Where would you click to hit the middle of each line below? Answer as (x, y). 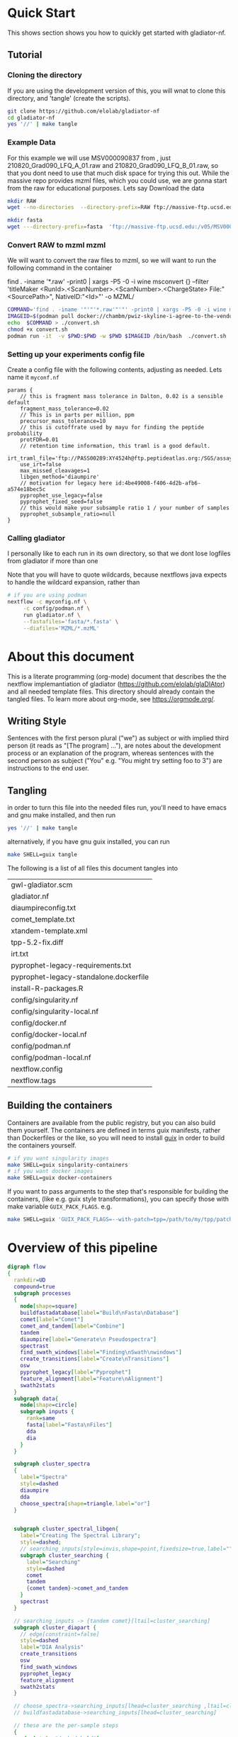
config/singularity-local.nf (55, 1011)
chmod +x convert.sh (38, 329)
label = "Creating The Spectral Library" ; (80, 1536)
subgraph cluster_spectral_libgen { (66, 1529)
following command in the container (60, 268)
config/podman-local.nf (51, 1057)
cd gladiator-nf (31, 118)
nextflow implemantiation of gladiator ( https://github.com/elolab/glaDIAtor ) (116, 684)
